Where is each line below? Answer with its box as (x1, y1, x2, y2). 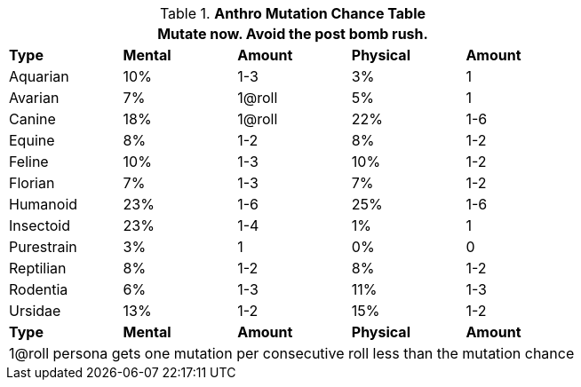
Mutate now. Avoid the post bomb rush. (157, 25, 428, 43)
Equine (9, 131, 55, 149)
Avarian (9, 89, 60, 107)
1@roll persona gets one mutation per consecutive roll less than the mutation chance (9, 344, 575, 362)
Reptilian (9, 259, 67, 277)
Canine (9, 110, 56, 128)
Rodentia (9, 280, 68, 298)
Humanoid (9, 195, 78, 213)
